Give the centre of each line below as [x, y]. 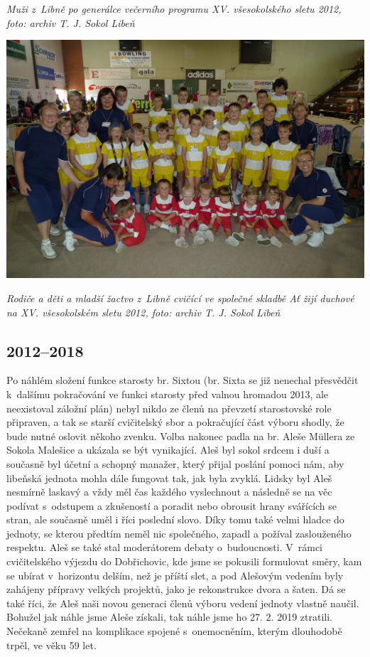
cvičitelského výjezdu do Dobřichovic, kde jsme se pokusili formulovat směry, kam [184, 561]
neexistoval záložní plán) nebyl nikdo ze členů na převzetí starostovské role [169, 408]
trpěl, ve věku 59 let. [51, 645]
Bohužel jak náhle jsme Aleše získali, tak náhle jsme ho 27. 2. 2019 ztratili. [170, 617]
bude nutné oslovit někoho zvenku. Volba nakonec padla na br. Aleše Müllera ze [181, 436]
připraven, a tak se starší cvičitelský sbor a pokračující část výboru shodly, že [175, 422]
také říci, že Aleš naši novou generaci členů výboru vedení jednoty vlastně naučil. [183, 603]
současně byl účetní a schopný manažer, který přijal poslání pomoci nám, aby [175, 463]
